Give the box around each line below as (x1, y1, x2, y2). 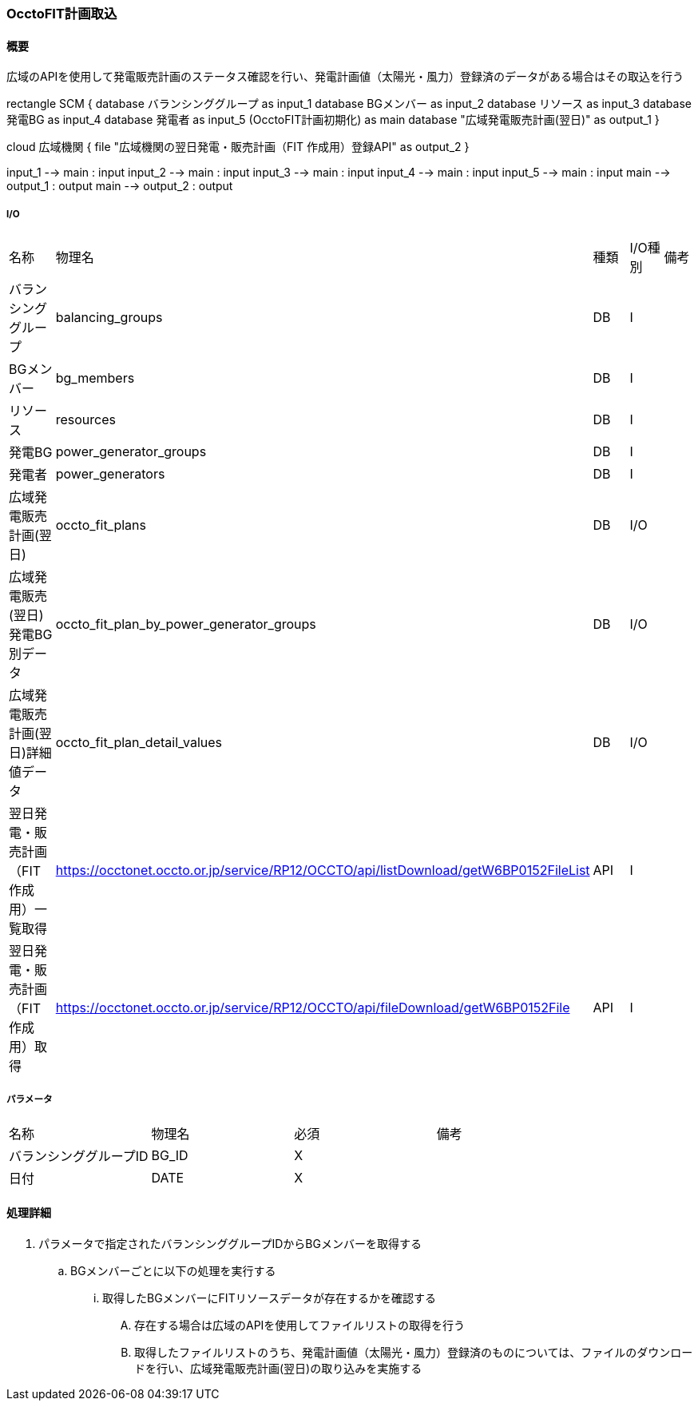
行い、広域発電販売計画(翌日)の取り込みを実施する (156, 1361, 422, 1375)
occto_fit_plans (55, 517, 146, 533)
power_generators (55, 466, 165, 482)
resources (55, 411, 116, 427)
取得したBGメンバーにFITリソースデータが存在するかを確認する (102, 1291, 436, 1305)
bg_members (55, 370, 135, 386)
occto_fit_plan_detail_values (55, 734, 223, 750)
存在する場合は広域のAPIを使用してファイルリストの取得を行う (134, 1318, 465, 1332)
